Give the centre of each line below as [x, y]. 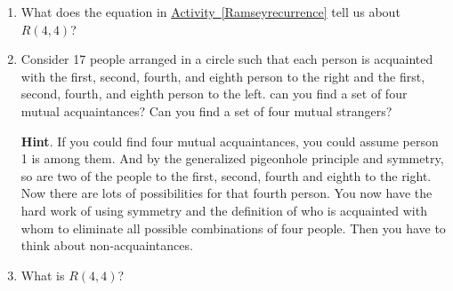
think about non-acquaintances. [107, 245]
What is [43, 275]
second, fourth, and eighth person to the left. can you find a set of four [214, 94]
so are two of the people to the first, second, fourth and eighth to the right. [226, 175]
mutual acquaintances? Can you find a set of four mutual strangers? [206, 110]
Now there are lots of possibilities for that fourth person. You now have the [226, 193]
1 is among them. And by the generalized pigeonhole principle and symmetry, [232, 158]
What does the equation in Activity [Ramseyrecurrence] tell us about [210, 12]
